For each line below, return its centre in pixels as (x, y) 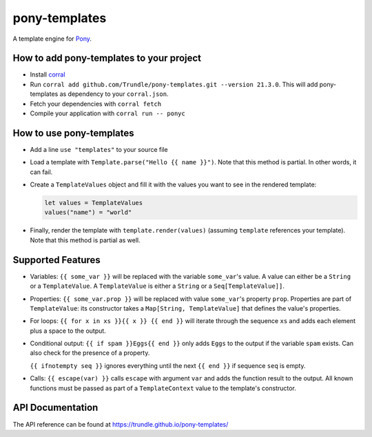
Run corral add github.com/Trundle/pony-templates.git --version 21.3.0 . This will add (174, 84)
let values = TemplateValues (94, 203)
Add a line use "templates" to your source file (99, 149)
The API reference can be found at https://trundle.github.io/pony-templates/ (121, 424)
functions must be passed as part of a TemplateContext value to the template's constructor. (163, 388)
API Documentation (55, 408)
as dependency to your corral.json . (114, 94)
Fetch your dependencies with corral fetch (96, 104)
